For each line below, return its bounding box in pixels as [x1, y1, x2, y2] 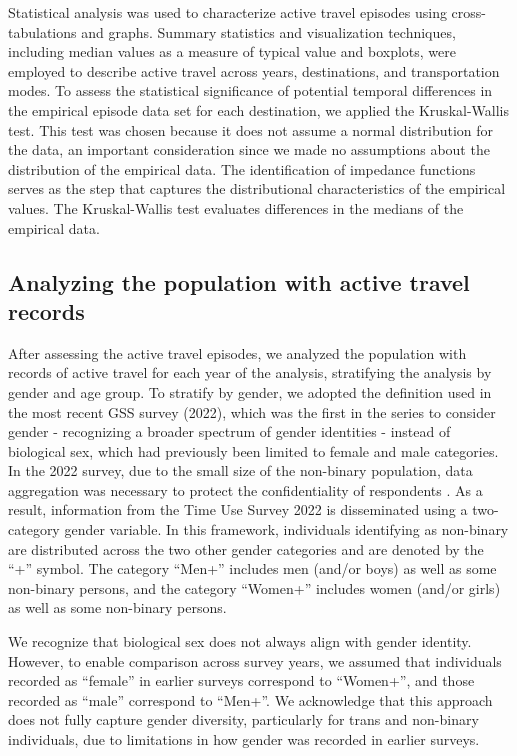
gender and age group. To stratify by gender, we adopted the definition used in [8, 381, 492, 402]
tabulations [8, 21, 77, 42]
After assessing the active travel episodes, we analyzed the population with [8, 342, 467, 363]
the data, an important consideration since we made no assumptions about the [8, 139, 490, 160]
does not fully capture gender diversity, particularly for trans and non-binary [8, 709, 479, 730]
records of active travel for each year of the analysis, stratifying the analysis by [8, 362, 492, 383]
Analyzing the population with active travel [8, 266, 470, 297]
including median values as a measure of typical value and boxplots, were [8, 41, 456, 62]
